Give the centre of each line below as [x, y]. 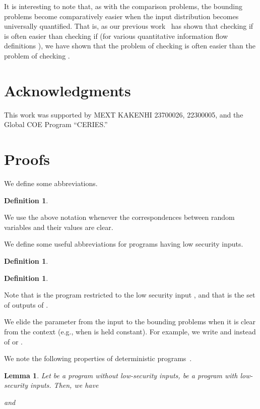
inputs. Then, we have [64, 385]
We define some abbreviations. [51, 183]
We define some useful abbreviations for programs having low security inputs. [124, 244]
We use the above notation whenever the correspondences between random [119, 217]
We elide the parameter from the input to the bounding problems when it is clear [130, 322]
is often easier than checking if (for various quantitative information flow [116, 36]
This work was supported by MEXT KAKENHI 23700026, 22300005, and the [124, 114]
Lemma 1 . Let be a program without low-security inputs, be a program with [121, 375]
